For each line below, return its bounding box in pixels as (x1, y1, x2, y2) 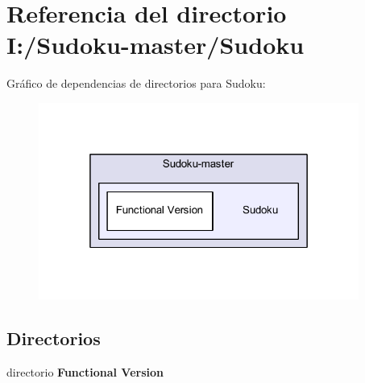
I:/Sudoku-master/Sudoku (6, 28, 305, 61)
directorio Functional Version (6, 364, 164, 381)
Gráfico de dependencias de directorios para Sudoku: (6, 75, 266, 92)
